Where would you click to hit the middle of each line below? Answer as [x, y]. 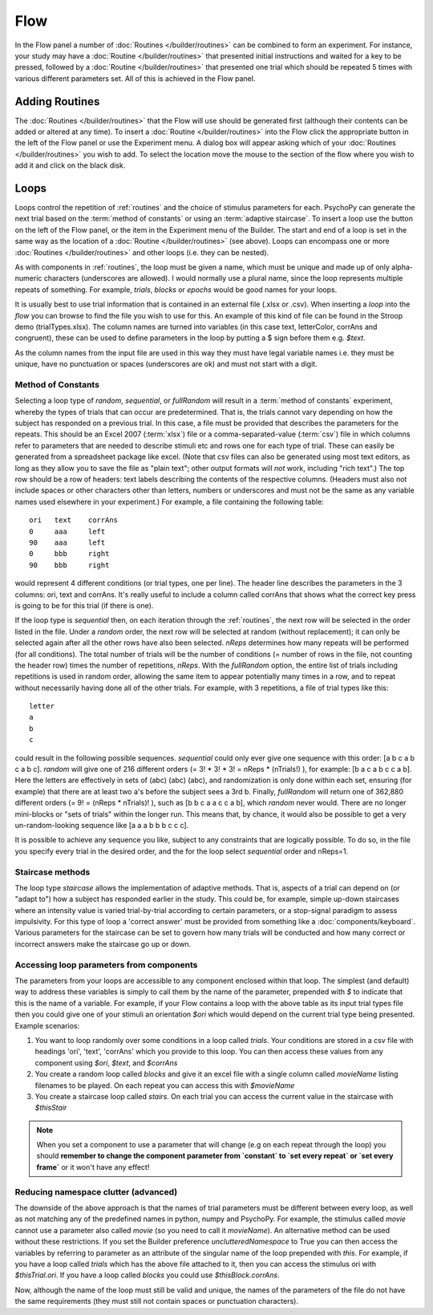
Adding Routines [57, 101]
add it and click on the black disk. [70, 165]
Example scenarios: [47, 1025]
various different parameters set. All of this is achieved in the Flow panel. [135, 78]
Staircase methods [53, 872]
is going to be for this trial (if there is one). [84, 605]
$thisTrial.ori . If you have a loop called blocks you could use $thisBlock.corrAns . [147, 1275]
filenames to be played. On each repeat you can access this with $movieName [165, 1085]
